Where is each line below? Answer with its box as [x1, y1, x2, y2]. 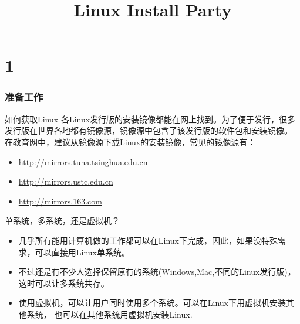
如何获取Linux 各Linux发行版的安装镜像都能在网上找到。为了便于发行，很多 [5, 112, 296, 125]
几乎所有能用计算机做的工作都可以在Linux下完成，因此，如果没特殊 [18, 234, 278, 246]
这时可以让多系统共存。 [18, 277, 109, 289]
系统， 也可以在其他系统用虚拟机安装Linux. [26, 308, 193, 320]
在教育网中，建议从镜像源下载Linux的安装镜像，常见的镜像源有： [5, 135, 256, 148]
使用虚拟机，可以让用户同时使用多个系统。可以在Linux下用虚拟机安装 [18, 296, 286, 309]
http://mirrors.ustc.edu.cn [18, 175, 113, 187]
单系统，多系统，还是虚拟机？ [5, 214, 120, 227]
